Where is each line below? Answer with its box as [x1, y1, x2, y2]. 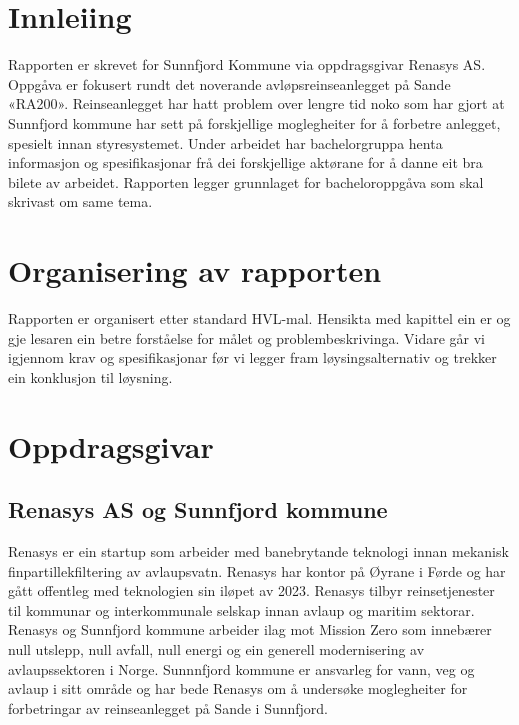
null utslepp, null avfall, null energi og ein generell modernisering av [8, 638, 425, 659]
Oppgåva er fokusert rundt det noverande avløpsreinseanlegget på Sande [8, 73, 451, 94]
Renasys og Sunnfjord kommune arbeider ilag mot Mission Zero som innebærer [8, 619, 492, 640]
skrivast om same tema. [8, 191, 153, 212]
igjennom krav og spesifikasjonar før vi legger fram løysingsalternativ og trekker [8, 347, 497, 368]
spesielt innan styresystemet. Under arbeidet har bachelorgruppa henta [8, 132, 443, 153]
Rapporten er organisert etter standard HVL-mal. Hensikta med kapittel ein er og [8, 308, 511, 328]
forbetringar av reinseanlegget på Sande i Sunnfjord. [8, 697, 329, 718]
